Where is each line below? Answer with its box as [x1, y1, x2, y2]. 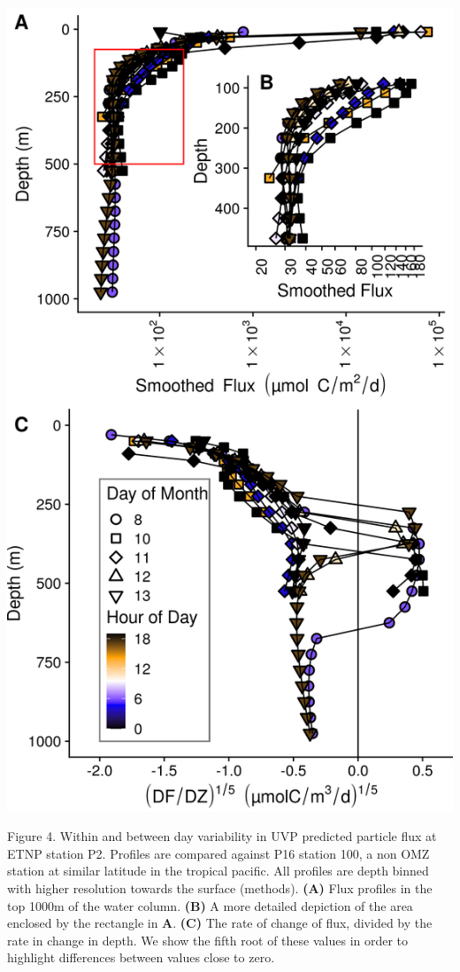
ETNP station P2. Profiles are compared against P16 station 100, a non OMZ [7, 844, 430, 862]
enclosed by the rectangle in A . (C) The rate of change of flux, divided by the [7, 914, 433, 932]
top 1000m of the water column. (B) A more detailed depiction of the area [7, 896, 413, 914]
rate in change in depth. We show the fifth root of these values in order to [7, 930, 409, 949]
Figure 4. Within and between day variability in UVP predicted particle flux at [7, 827, 437, 845]
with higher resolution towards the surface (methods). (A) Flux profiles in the [7, 878, 433, 897]
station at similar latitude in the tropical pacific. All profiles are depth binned [7, 861, 429, 880]
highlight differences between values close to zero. [7, 948, 275, 967]
